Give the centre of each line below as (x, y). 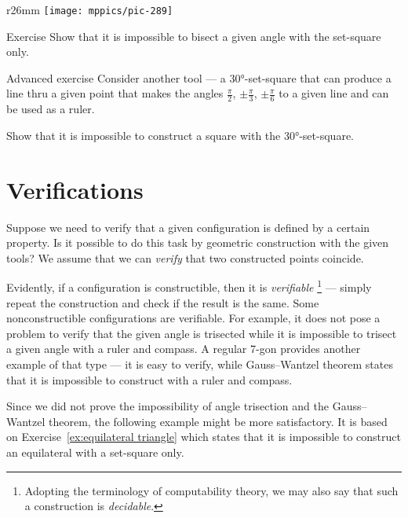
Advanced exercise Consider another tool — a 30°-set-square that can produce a (199, 77)
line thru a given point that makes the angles (115, 93)
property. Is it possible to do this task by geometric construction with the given (198, 242)
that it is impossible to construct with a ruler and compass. (149, 379)
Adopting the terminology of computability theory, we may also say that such (211, 490)
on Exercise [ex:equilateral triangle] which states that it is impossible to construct (204, 437)
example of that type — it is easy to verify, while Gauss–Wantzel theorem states (200, 364)
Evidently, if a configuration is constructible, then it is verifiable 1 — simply (189, 286)
